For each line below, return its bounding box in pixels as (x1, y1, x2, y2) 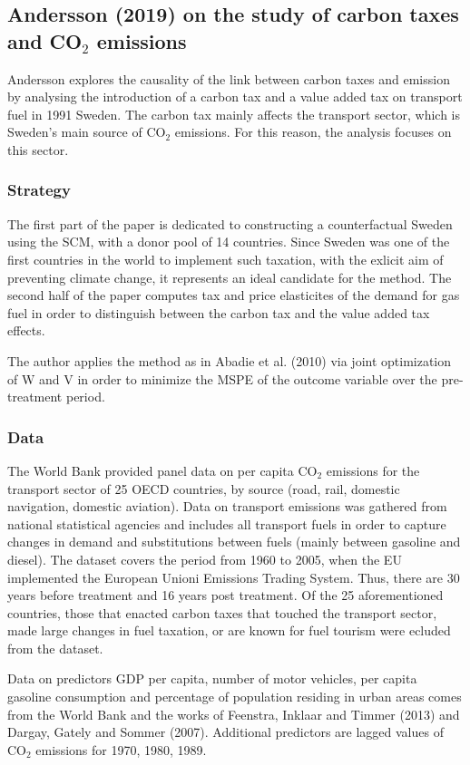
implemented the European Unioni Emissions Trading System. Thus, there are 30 (7, 567, 460, 586)
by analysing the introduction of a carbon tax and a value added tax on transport (7, 87, 463, 106)
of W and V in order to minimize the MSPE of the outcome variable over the (7, 369, 437, 388)
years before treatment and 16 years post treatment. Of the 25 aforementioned (7, 586, 444, 605)
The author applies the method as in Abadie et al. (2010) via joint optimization (7, 351, 452, 370)
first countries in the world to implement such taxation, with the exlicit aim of (7, 249, 444, 268)
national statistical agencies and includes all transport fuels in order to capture (7, 514, 446, 533)
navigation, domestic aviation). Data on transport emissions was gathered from (7, 497, 447, 516)
